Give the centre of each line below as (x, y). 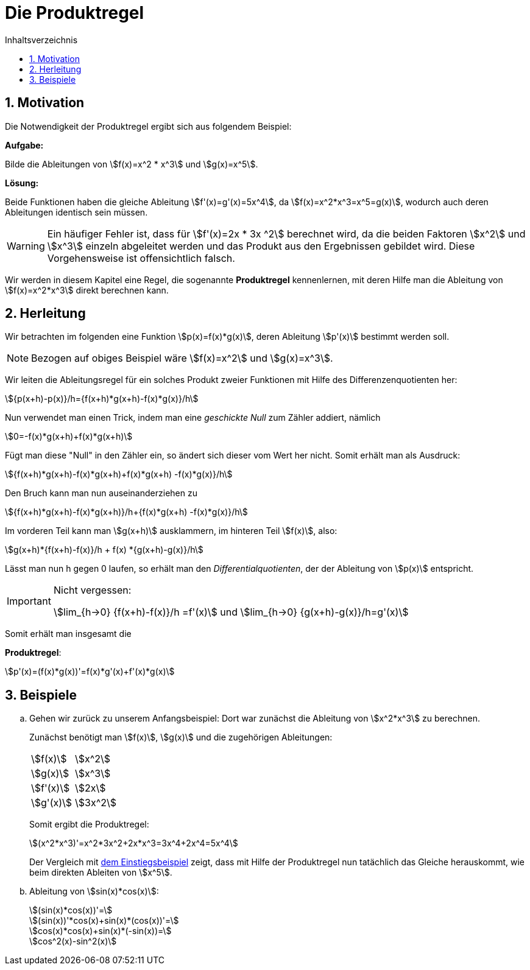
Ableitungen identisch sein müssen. (76, 212)
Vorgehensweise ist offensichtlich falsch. (141, 258)
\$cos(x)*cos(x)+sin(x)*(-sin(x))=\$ (101, 931)
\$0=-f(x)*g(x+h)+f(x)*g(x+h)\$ (69, 437)
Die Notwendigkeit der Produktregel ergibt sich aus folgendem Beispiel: (148, 126)
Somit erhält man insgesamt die (68, 634)
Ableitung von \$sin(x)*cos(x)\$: (94, 891)
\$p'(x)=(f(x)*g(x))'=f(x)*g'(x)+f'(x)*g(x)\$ (90, 672)
